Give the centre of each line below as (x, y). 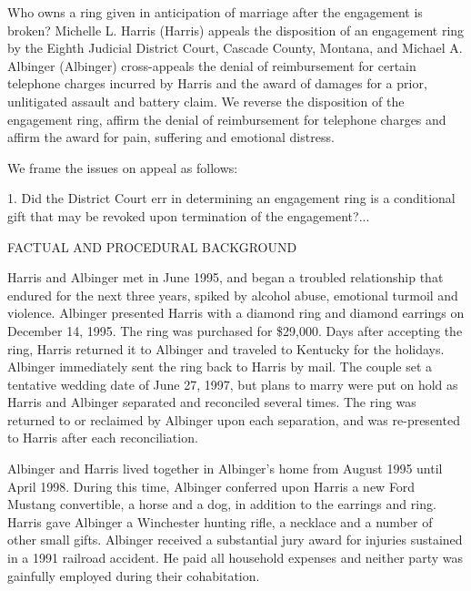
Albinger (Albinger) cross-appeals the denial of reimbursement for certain (212, 65)
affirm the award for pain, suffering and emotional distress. (171, 137)
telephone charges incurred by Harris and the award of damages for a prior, (217, 83)
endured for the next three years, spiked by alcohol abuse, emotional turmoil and (233, 295)
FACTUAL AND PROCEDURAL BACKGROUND (152, 246)
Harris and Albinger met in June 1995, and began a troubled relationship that (225, 277)
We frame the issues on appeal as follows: (123, 167)
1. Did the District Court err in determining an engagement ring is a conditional (231, 198)
